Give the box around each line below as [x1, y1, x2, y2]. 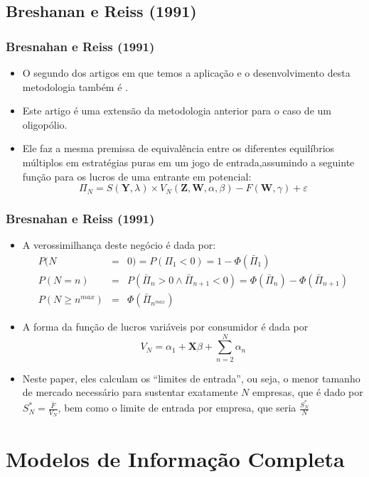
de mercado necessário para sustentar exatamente [22, 385, 238, 400]
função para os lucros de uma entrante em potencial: [22, 168, 252, 183]
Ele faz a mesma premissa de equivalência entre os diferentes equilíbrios [22, 141, 335, 156]
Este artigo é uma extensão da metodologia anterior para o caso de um [22, 103, 331, 118]
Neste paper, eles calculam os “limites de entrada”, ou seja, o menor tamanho [22, 370, 360, 385]
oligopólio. [22, 117, 68, 132]
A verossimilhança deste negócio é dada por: [22, 237, 216, 252]
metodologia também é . [22, 79, 128, 94]
